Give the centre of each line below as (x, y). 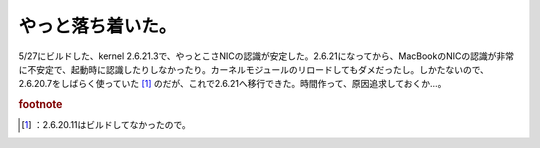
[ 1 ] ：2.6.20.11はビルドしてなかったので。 (106, 125)
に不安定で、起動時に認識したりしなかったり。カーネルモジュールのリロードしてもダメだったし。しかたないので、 (254, 69)
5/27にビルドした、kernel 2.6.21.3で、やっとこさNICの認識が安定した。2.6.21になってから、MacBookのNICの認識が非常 (266, 56)
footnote (40, 105)
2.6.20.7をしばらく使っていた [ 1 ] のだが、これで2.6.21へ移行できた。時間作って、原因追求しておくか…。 (232, 84)
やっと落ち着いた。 (97, 26)
